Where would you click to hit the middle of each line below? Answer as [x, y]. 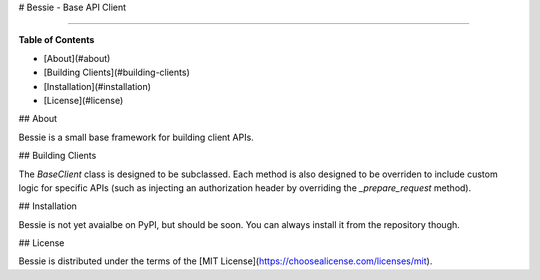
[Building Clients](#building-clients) [116, 72]
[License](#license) [83, 100]
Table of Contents [56, 40]
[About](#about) [77, 58]
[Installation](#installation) [97, 86]
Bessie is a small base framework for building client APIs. [136, 137]
